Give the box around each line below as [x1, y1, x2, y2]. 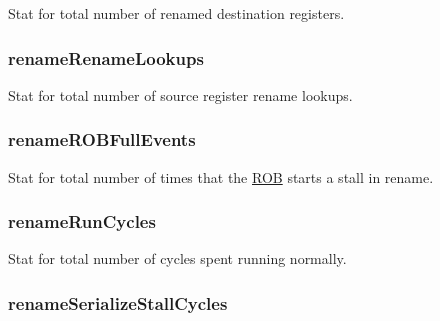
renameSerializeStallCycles [8, 290, 228, 315]
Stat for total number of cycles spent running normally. [8, 248, 347, 269]
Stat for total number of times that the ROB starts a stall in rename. [8, 166, 434, 187]
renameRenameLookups [8, 45, 204, 70]
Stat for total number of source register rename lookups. [8, 84, 353, 105]
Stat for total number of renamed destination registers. [8, 3, 345, 23]
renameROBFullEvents [8, 127, 196, 152]
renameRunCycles [8, 209, 156, 234]
